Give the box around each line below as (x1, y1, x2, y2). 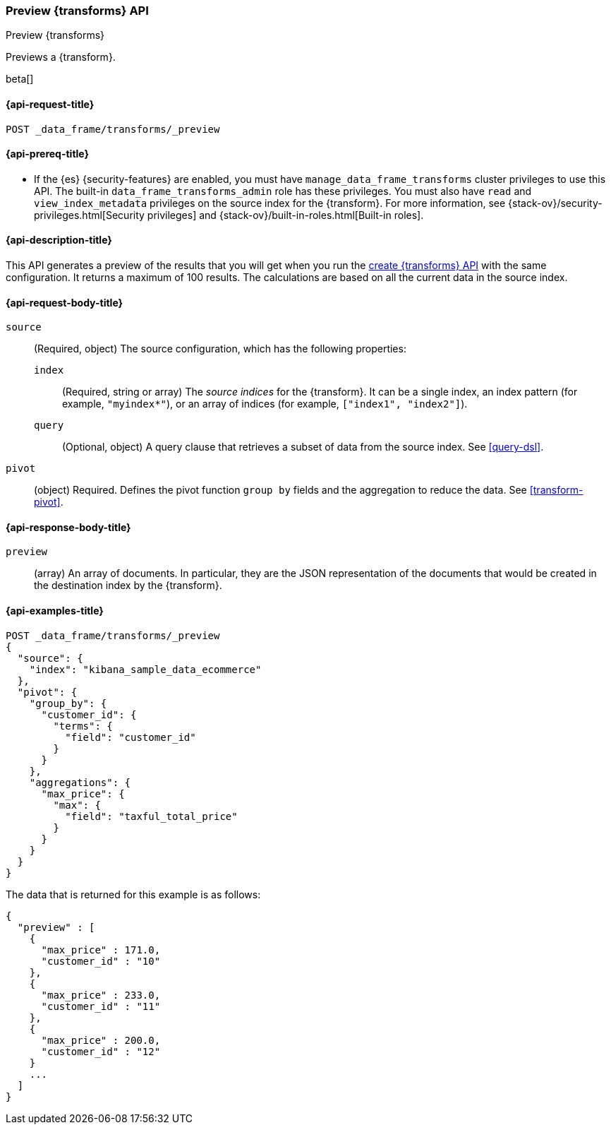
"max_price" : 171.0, (41, 944, 161, 956)
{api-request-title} (6, 97, 95, 110)
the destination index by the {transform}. (34, 579, 222, 592)
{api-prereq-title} (6, 148, 90, 160)
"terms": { (53, 720, 113, 732)
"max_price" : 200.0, (41, 1034, 161, 1046)
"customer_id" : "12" (41, 1045, 161, 1057)
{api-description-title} (6, 234, 112, 246)
